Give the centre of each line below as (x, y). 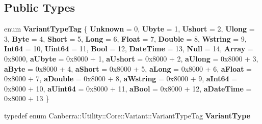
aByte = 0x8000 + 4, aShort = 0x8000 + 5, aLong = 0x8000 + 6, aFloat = (128, 68)
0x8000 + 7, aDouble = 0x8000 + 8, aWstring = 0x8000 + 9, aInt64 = (121, 79)
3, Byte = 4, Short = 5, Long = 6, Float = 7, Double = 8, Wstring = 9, (125, 38)
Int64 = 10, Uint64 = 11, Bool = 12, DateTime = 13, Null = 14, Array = (129, 49)
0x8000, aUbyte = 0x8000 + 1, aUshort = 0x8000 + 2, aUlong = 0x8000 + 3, (131, 58)
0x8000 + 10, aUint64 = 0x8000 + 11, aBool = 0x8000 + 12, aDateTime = (128, 88)
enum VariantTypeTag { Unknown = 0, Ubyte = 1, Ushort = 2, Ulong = (129, 29)
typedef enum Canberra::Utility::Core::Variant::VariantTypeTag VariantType (127, 115)
